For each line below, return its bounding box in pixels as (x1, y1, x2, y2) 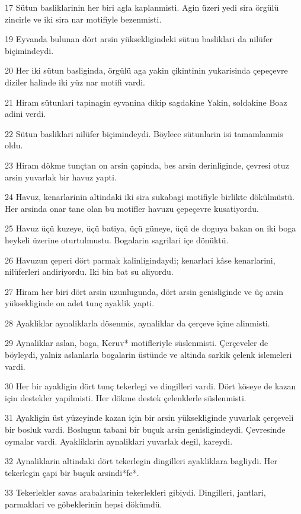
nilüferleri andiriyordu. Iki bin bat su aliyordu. (5, 265, 174, 278)
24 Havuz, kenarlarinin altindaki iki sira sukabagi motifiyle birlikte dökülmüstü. (5, 191, 294, 203)
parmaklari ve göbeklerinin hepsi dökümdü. (5, 498, 162, 510)
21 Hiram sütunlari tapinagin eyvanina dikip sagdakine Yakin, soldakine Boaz (5, 96, 287, 108)
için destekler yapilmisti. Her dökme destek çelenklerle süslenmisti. (5, 391, 246, 404)
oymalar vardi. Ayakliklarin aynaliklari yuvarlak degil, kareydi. (5, 434, 233, 447)
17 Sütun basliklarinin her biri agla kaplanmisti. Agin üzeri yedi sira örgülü (5, 1, 279, 13)
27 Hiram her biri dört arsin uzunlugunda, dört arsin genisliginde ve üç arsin (5, 285, 284, 297)
